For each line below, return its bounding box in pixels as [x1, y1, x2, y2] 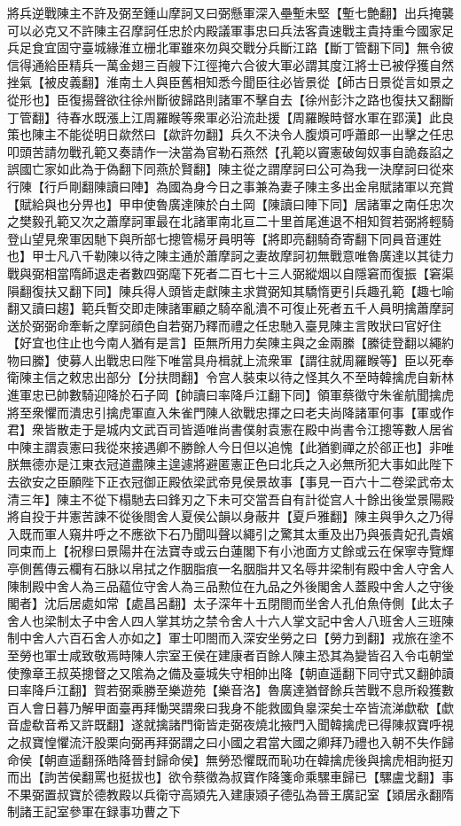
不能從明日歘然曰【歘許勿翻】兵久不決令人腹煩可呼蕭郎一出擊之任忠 [56, 125, 454, 144]
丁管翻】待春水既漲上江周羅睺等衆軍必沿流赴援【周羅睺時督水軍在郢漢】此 [7, 107, 441, 126]
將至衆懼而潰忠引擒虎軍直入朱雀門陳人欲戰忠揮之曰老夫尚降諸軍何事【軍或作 [7, 402, 454, 421]
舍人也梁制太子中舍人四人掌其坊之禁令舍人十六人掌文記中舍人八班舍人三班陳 [7, 611, 454, 629]
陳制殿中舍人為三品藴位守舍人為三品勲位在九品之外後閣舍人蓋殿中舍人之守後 [7, 576, 454, 595]
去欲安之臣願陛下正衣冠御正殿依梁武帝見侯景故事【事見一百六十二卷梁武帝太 [7, 472, 454, 491]
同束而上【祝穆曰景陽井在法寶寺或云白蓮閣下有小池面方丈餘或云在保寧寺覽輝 [7, 542, 454, 560]
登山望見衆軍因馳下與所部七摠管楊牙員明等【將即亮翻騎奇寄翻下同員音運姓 [7, 229, 441, 247]
